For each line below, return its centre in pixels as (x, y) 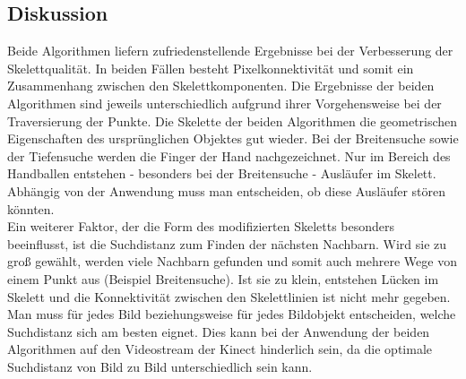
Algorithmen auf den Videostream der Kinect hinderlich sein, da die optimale (220, 349)
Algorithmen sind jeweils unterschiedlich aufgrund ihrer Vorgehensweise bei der (224, 103)
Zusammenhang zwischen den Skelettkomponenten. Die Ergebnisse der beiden (221, 86)
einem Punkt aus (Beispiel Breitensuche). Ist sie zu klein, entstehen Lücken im (223, 278)
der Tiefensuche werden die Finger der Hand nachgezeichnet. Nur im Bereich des (229, 155)
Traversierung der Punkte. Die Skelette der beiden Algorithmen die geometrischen (233, 121)
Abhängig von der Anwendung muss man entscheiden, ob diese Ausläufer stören (227, 190)
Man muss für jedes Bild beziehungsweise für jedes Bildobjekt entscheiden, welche (232, 314)
